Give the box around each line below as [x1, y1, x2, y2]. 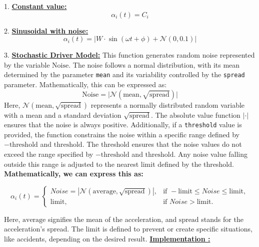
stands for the [201, 213, 243, 224]
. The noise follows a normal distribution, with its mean [68, 59, 240, 70]
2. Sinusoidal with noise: [4, 25, 88, 36]
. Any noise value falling [173, 149, 248, 159]
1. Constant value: [4, 1, 67, 11]
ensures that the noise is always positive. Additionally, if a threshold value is [4, 119, 242, 130]
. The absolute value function [150, 109, 240, 120]
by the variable [4, 59, 50, 70]
